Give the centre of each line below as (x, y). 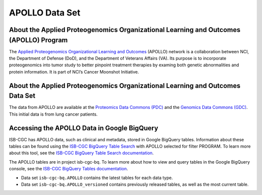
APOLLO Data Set (45, 13)
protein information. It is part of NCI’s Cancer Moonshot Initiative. (74, 72)
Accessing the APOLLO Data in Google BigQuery (84, 128)
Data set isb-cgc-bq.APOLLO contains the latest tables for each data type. (97, 178)
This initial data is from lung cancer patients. (53, 114)
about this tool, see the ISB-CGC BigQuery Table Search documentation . (81, 153)
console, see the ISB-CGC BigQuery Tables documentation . (68, 169)
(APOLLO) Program (38, 40)
